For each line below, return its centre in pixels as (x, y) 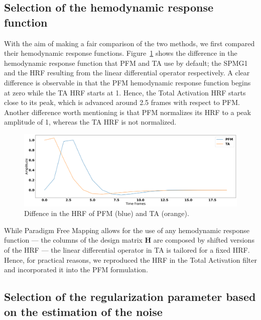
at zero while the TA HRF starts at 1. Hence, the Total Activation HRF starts (125, 92)
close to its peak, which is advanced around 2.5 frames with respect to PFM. (122, 102)
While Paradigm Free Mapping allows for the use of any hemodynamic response (127, 230)
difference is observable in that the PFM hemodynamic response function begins (127, 82)
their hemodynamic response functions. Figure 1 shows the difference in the (121, 53)
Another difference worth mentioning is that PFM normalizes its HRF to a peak (127, 112)
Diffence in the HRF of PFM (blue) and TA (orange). (107, 213)
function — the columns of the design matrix (73, 240)
